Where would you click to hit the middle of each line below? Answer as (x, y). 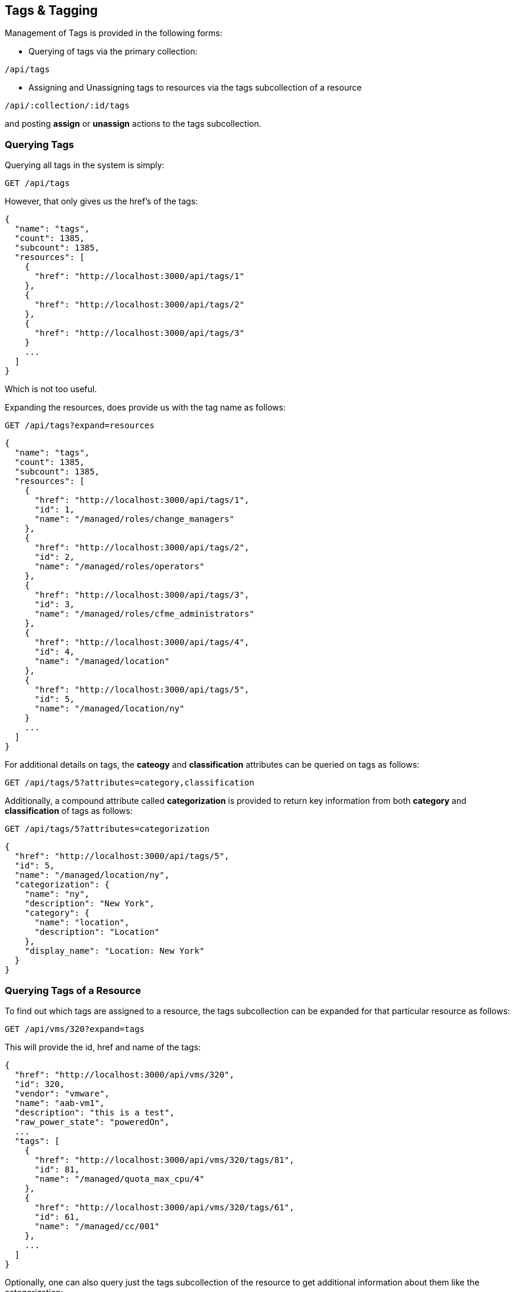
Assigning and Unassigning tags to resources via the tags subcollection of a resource (195, 88)
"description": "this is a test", (94, 1112)
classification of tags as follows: (69, 811)
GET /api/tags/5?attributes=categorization (107, 829)
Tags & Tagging (51, 10)
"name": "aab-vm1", (60, 1103)
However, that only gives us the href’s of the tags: (102, 201)
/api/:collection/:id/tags (67, 106)
